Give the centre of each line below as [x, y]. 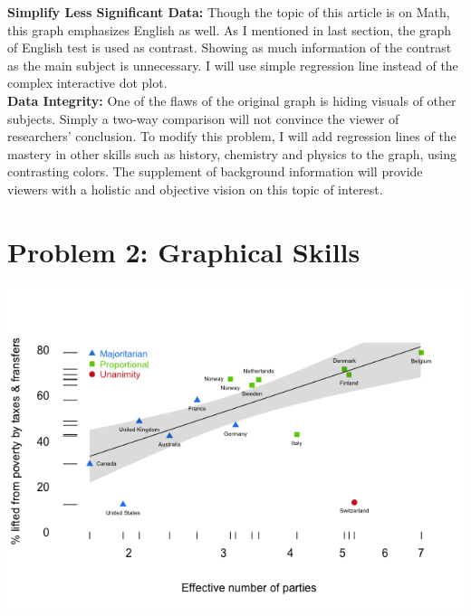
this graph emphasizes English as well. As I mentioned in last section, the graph [230, 29]
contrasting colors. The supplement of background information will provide [215, 171]
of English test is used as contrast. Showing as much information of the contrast [230, 47]
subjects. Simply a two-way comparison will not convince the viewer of [203, 118]
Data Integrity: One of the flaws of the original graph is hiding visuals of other [232, 100]
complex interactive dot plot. [87, 83]
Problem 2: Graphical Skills [184, 251]
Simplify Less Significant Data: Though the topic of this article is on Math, [229, 12]
